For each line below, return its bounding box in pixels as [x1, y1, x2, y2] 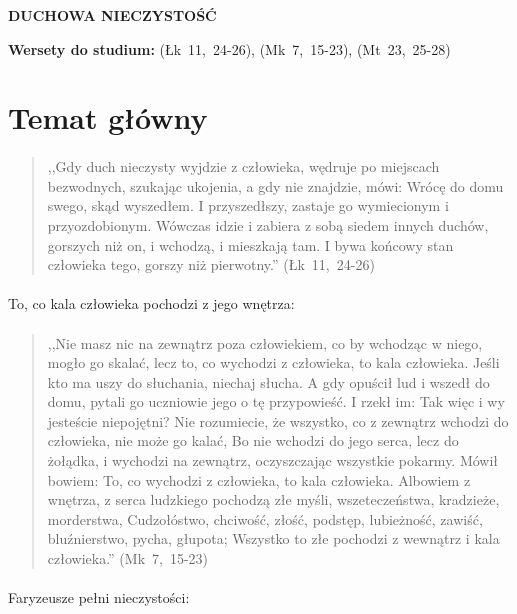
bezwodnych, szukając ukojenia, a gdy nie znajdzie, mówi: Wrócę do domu [47, 175, 504, 196]
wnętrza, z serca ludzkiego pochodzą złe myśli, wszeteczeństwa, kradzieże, [47, 489, 500, 510]
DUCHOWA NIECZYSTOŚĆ [8, 5, 217, 25]
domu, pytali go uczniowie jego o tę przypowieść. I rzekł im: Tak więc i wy [47, 391, 505, 412]
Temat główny [8, 97, 208, 138]
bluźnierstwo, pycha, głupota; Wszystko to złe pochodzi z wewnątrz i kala [47, 528, 500, 549]
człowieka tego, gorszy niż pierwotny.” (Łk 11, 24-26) [47, 254, 375, 275]
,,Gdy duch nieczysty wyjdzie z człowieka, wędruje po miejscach [47, 156, 440, 177]
